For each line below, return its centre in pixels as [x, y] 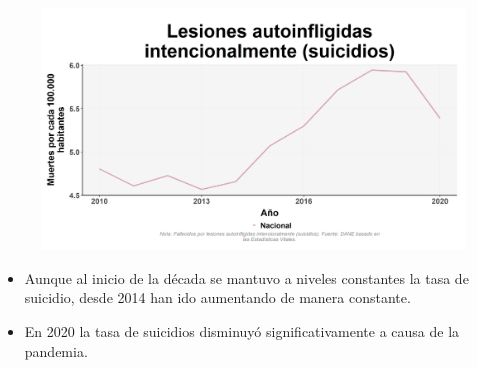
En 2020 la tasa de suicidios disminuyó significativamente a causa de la [242, 331]
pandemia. [56, 350]
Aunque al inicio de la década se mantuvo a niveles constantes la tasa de [246, 277]
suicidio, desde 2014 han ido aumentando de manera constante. [217, 297]
